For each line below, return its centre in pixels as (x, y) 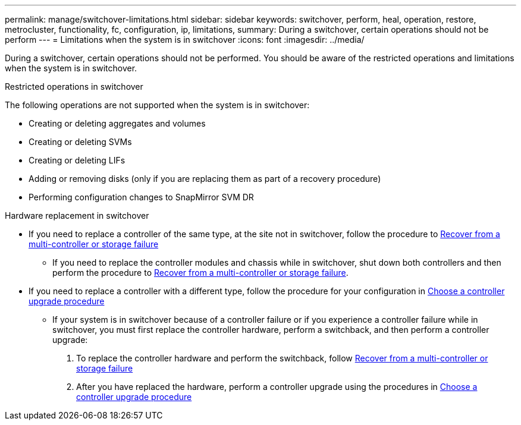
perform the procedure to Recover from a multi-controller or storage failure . (200, 273)
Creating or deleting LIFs (77, 160)
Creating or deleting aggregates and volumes (117, 123)
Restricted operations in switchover (74, 86)
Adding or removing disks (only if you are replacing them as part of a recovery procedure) (205, 179)
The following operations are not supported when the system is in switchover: (157, 105)
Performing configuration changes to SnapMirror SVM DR (141, 197)
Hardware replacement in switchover (77, 215)
